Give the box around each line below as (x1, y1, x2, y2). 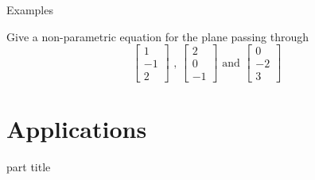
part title (6, 159, 51, 175)
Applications (6, 113, 147, 145)
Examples (6, 2, 53, 17)
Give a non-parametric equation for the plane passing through (6, 28, 309, 44)
